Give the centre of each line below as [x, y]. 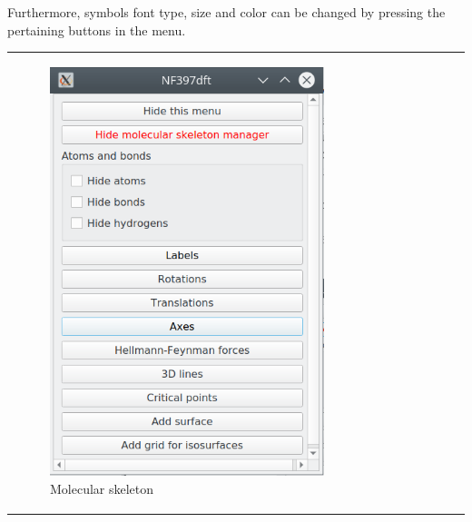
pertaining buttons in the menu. [97, 30]
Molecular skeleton [102, 489]
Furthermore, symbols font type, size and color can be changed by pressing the [226, 12]
